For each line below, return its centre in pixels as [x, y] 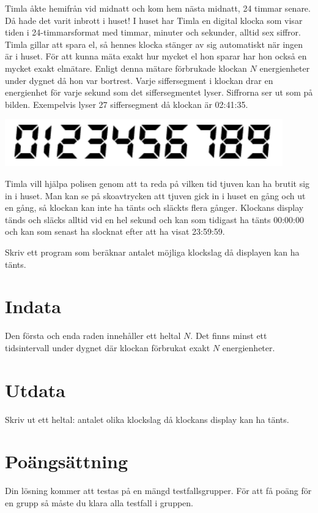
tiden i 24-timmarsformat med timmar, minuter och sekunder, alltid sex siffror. [153, 32]
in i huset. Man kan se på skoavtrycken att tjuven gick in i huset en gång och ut [155, 195]
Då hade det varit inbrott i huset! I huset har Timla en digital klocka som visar [154, 20]
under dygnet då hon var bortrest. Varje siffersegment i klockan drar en [139, 80]
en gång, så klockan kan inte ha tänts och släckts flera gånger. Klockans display [154, 207]
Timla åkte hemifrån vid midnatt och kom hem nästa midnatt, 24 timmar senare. [158, 8]
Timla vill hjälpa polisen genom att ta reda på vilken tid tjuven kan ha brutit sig [157, 184]
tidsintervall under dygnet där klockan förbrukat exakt [108, 347]
